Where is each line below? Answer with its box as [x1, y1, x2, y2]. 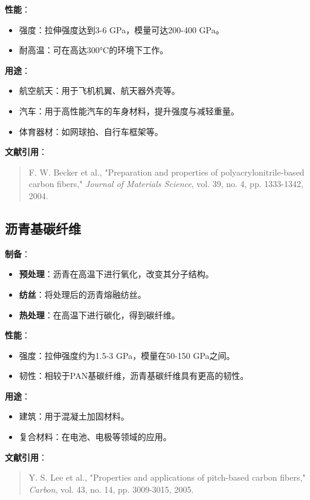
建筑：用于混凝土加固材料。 [19, 410, 129, 423]
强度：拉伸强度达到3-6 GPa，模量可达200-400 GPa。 [19, 23, 224, 36]
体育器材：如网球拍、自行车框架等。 [19, 125, 163, 137]
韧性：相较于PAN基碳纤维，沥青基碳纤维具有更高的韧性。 [19, 369, 249, 382]
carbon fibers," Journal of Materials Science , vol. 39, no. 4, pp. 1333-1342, [28, 177, 303, 190]
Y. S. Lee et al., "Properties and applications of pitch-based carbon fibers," [28, 471, 306, 484]
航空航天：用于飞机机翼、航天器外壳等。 [19, 84, 180, 97]
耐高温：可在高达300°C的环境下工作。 [19, 44, 169, 56]
